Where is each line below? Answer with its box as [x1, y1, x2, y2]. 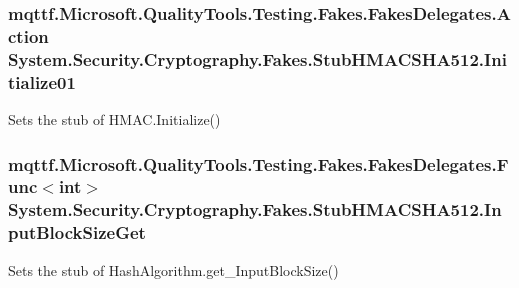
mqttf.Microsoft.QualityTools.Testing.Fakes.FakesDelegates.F [8, 151, 509, 176]
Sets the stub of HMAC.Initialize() [8, 108, 221, 129]
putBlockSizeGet [8, 220, 146, 245]
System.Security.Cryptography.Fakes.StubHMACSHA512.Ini [8, 46, 507, 71]
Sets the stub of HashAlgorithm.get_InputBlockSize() [8, 259, 339, 280]
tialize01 [8, 69, 76, 94]
